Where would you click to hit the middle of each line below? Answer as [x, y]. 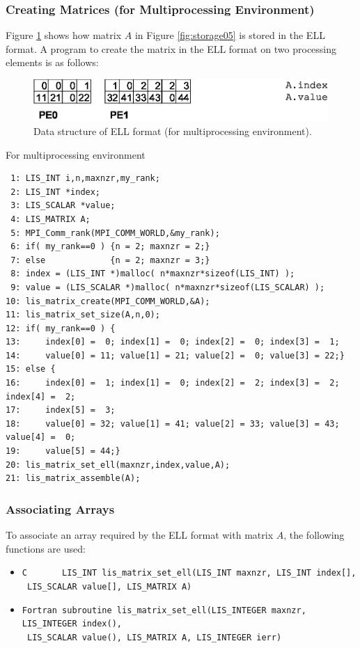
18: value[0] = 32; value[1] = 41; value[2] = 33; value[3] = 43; [173, 424]
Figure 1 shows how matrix [64, 35]
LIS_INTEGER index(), [72, 624]
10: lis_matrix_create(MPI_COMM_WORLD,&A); [108, 301]
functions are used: [46, 548]
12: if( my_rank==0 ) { [61, 328]
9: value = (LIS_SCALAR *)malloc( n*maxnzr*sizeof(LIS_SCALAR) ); [168, 287]
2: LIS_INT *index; [56, 192]
